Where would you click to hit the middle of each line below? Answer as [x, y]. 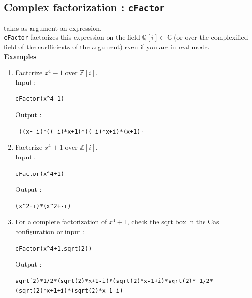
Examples [20, 56]
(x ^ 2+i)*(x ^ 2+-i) [43, 206]
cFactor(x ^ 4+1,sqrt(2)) [54, 248]
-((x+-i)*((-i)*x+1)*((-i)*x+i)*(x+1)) [79, 132]
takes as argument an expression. [53, 27]
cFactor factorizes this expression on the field [72, 37]
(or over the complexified [211, 37]
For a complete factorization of [61, 222]
